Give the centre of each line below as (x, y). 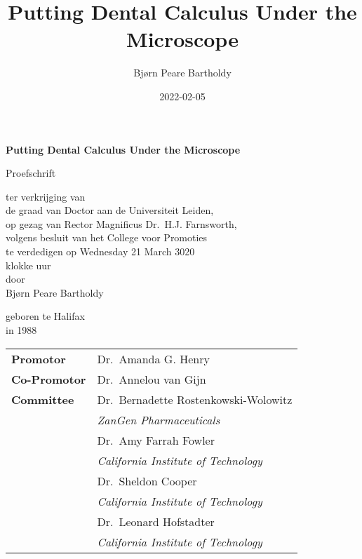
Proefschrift (31, 173)
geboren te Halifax (45, 316)
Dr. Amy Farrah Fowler (156, 440)
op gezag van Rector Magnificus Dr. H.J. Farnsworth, (121, 223)
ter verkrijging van (46, 196)
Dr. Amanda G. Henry (153, 358)
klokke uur (28, 265)
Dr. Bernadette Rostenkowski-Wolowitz (195, 399)
